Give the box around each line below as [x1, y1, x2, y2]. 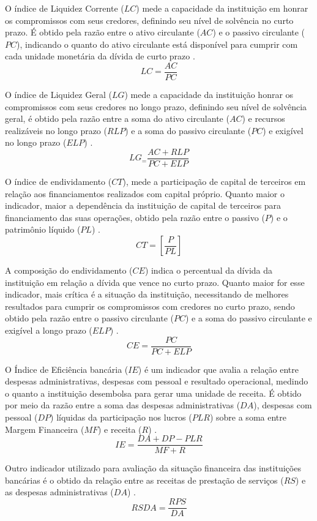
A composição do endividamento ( [5, 264, 133, 277]
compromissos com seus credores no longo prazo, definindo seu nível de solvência [5, 100, 307, 113]
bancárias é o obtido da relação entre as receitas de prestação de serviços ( [5, 473, 284, 486]
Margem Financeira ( [5, 422, 84, 435]
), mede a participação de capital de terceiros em [122, 175, 306, 188]
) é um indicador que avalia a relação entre [138, 362, 299, 375]
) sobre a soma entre [209, 411, 286, 424]
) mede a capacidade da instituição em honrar [136, 2, 308, 14]
